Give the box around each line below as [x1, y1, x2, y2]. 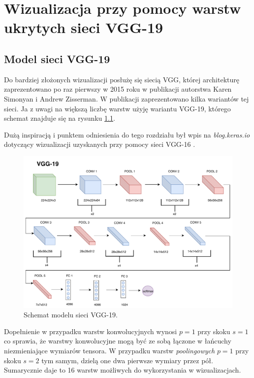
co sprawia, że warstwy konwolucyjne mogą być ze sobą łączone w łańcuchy [4, 336, 231, 346]
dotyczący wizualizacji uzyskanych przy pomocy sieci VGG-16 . [4, 139, 195, 149]
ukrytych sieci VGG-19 [4, 17, 163, 37]
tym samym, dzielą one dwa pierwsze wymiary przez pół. [41, 355, 213, 365]
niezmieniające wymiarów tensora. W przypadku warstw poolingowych [4, 345, 215, 355]
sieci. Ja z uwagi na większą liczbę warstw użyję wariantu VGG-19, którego [4, 103, 231, 113]
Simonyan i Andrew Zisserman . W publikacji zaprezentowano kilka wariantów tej [4, 93, 249, 103]
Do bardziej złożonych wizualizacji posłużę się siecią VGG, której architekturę [4, 74, 239, 84]
